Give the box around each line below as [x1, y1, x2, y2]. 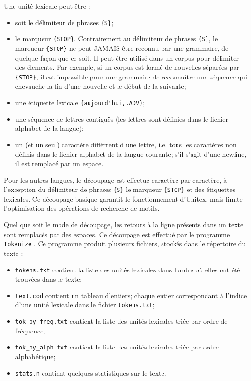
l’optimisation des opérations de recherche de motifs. [4, 203, 160, 213]
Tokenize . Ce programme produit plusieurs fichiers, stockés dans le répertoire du [4, 238, 246, 249]
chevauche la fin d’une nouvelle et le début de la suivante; [15, 81, 186, 91]
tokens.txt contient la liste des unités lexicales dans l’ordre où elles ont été [15, 264, 240, 274]
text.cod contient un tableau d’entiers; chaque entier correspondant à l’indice [15, 290, 247, 300]
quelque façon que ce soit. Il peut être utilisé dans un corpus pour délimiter [15, 52, 239, 63]
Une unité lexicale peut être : [4, 1, 90, 11]
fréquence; [15, 325, 45, 335]
